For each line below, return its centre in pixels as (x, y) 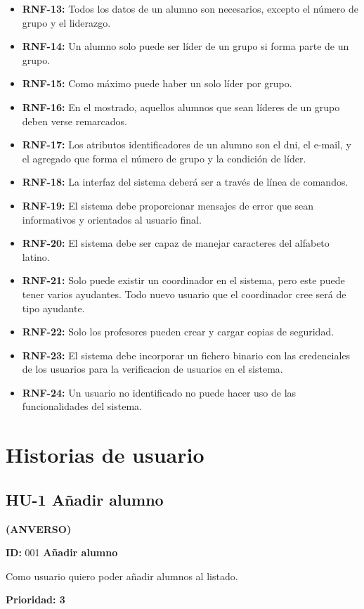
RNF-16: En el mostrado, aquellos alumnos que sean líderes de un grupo (181, 107)
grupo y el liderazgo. (66, 22)
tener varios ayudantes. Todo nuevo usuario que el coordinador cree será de (184, 294)
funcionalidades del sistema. (82, 406)
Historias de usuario (105, 455)
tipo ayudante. (53, 308)
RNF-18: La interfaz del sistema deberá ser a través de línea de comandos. (185, 182)
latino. (36, 256)
